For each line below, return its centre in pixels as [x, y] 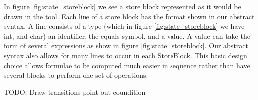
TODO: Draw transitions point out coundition [75, 91]
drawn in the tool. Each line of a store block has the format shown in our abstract [129, 16]
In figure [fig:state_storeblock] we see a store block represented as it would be [123, 6]
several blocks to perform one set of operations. [76, 75]
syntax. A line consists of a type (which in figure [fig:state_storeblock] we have [124, 26]
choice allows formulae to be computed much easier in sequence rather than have [127, 65]
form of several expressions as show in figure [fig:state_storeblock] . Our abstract [126, 46]
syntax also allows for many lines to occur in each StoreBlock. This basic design [126, 55]
